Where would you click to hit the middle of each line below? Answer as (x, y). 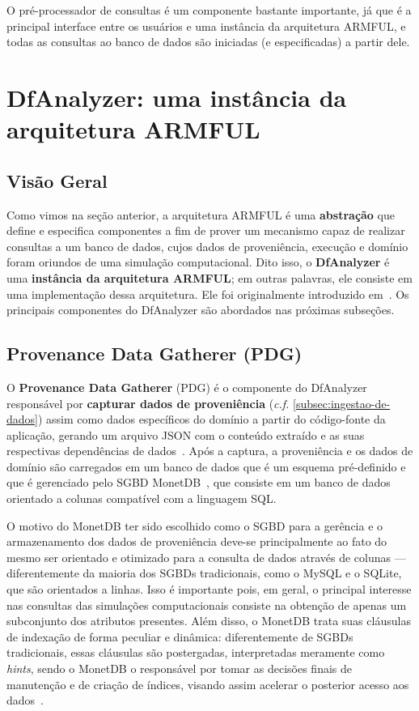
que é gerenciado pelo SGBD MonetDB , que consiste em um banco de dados (199, 482)
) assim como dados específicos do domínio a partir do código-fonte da (212, 419)
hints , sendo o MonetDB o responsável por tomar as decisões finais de (179, 668)
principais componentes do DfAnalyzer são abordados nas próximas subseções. (201, 310)
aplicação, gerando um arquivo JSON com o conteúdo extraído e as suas (186, 434)
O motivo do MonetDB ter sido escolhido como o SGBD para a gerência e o (195, 525)
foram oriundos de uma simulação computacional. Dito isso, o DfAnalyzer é (198, 262)
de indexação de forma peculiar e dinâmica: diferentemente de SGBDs (180, 636)
